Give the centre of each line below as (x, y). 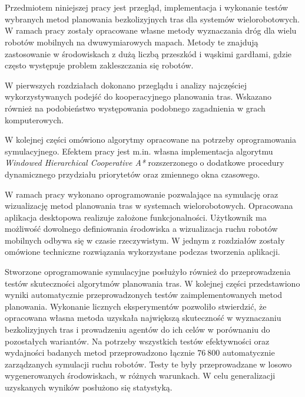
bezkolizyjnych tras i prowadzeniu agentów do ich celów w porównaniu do (137, 329)
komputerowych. (34, 119)
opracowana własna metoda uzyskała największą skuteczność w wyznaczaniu (143, 318)
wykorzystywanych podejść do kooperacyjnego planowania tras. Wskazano (138, 96)
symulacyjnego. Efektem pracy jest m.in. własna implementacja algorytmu (139, 151)
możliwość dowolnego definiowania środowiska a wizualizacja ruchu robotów (141, 229)
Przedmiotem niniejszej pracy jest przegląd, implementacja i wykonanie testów (147, 7)
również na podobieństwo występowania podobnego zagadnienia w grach (135, 108)
